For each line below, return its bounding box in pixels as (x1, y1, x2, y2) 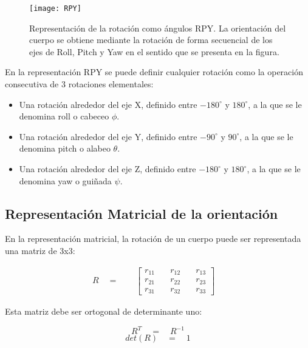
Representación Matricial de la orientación (5, 204, 278, 223)
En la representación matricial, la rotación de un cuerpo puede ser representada (5, 232, 301, 245)
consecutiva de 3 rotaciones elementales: (5, 78, 154, 90)
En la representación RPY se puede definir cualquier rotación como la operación (5, 65, 303, 78)
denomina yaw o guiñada (19, 174, 112, 187)
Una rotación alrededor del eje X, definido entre (19, 98, 197, 110)
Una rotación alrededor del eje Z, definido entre (19, 162, 196, 175)
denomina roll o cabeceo (19, 110, 109, 122)
